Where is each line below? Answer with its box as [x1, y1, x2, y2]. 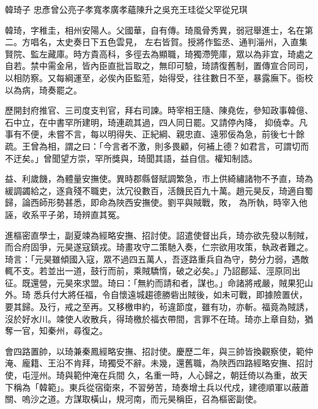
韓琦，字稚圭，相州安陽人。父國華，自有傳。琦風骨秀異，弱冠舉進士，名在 [5, 23, 305, 36]
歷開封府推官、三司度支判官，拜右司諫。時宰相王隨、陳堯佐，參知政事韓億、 [5, 104, 313, 117]
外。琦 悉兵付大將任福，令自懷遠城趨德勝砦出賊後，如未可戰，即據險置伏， [5, 288, 308, 301]
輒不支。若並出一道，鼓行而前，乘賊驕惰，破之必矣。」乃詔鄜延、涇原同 [5, 264, 292, 277]
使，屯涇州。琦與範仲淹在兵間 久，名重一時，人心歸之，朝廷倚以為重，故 [5, 369, 299, 382]
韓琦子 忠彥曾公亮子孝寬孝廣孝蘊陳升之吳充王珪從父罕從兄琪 [5, 3, 248, 15]
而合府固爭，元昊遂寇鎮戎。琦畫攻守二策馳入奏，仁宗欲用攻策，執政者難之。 [5, 241, 313, 253]
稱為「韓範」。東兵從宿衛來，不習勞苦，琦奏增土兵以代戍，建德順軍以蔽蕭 [13, 380, 309, 393]
